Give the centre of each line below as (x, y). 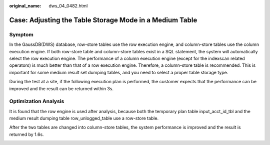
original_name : (25, 6)
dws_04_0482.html (68, 6)
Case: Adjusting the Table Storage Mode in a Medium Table (103, 20)
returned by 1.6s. (27, 134)
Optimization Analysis (37, 101)
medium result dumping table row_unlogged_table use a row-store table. (84, 118)
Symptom (21, 34)
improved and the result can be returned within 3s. (61, 88)
